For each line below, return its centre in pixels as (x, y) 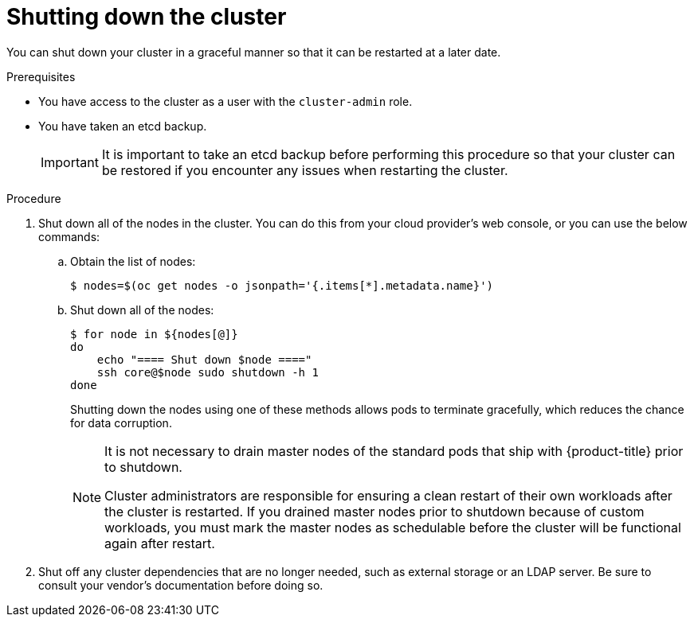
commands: (69, 236)
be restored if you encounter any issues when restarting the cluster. (305, 170)
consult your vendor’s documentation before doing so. (181, 585)
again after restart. (160, 543)
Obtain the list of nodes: (133, 261)
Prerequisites (41, 76)
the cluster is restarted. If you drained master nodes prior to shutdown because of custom (374, 511)
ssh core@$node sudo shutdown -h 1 (208, 372)
